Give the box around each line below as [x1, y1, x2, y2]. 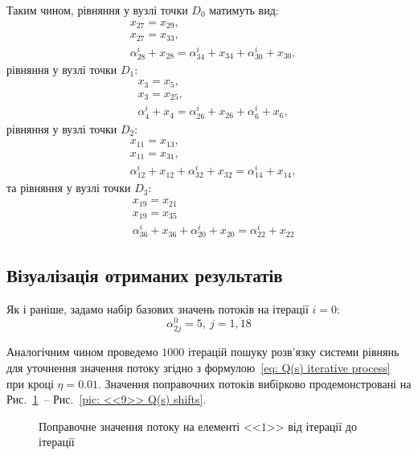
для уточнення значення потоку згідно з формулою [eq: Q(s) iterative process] [6, 359, 391, 376]
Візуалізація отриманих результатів [6, 262, 283, 287]
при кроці [6, 375, 54, 391]
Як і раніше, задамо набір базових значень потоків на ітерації [6, 300, 309, 317]
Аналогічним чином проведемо [6, 343, 158, 360]
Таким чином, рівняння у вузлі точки [6, 2, 188, 18]
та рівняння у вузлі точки [6, 179, 131, 196]
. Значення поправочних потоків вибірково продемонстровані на [98, 375, 412, 391]
